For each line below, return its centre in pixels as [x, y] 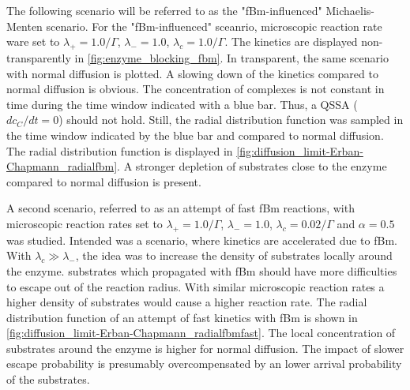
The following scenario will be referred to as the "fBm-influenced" [164, 10]
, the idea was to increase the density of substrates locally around [234, 255]
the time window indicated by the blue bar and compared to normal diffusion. [195, 135]
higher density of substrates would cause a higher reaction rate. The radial [187, 302]
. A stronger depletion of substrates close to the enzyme [252, 166]
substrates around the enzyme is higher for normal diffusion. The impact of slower [205, 348]
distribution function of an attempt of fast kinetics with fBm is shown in [182, 317]
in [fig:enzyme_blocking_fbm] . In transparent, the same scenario [231, 57]
